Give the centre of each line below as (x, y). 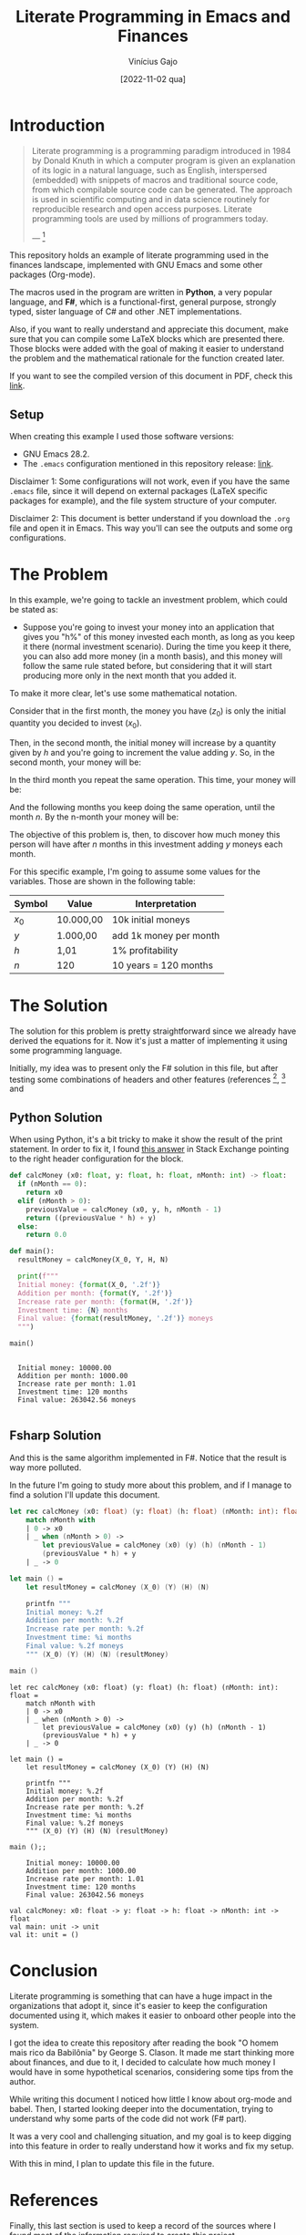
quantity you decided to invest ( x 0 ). (76, 724)
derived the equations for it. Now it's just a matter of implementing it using (148, 1040)
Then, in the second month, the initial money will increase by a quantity (143, 742)
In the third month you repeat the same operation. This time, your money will (153, 779)
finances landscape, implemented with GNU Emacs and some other (136, 265)
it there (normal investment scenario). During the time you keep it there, (157, 647)
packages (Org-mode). (52, 274)
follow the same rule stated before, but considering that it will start (147, 666)
